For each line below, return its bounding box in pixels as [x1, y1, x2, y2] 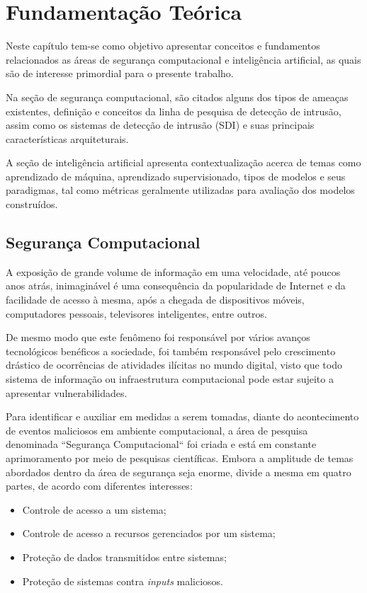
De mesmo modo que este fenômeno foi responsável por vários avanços [6, 330, 310, 345]
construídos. [6, 197, 58, 212]
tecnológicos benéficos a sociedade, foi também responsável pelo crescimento [6, 343, 336, 358]
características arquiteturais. [6, 131, 129, 146]
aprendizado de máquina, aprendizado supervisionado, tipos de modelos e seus [6, 168, 346, 183]
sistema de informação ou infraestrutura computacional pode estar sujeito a [6, 372, 334, 386]
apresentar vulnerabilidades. [6, 385, 128, 400]
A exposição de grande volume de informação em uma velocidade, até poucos [6, 264, 341, 279]
